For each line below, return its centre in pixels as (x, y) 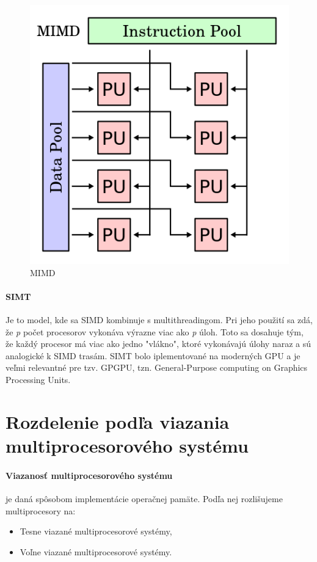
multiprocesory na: (41, 510)
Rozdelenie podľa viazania (118, 421)
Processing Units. (38, 379)
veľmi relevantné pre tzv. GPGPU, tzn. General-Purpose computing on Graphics (157, 367)
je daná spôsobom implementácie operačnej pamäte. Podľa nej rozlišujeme (144, 498)
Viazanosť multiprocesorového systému (89, 475)
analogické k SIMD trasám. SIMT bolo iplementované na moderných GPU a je (153, 355)
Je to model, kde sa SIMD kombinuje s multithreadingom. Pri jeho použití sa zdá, (159, 319)
